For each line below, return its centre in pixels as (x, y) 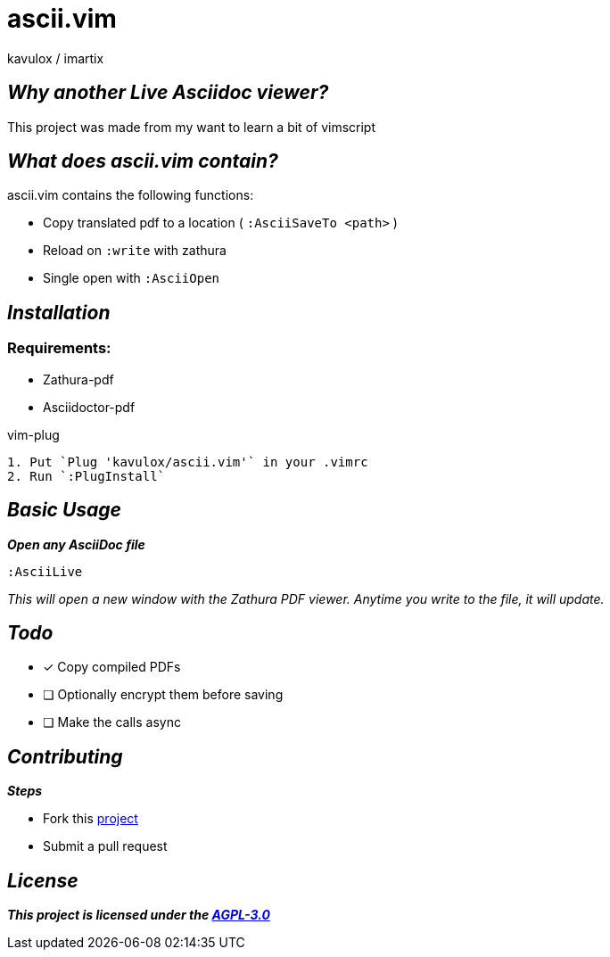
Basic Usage (64, 510)
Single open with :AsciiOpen (131, 278)
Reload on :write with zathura (135, 251)
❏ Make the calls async (112, 722)
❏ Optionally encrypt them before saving (163, 695)
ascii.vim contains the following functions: (131, 195)
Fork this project (91, 819)
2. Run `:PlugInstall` (87, 476)
